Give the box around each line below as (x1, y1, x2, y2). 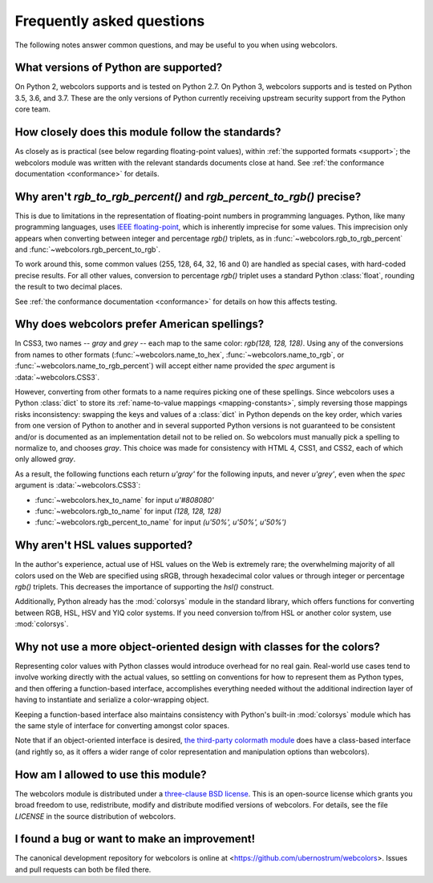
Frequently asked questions (14, 12, 205, 30)
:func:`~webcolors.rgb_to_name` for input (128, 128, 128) (34, 506, 222, 516)
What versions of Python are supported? (14, 61, 223, 75)
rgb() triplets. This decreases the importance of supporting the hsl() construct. (14, 582, 274, 592)
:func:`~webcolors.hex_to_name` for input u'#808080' (34, 495, 214, 504)
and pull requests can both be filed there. (14, 865, 152, 874)
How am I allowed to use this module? (14, 768, 207, 781)
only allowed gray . (14, 454, 76, 464)
